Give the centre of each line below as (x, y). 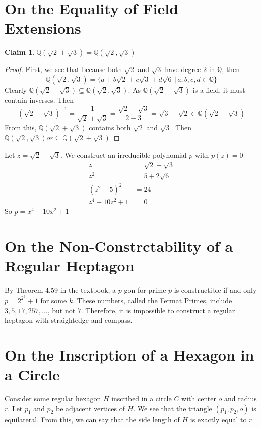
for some (54, 300)
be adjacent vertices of (90, 408)
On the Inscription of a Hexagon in (129, 354)
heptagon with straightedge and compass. (69, 320)
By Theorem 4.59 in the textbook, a (60, 290)
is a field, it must (219, 89)
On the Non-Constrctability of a (119, 246)
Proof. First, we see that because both (63, 69)
